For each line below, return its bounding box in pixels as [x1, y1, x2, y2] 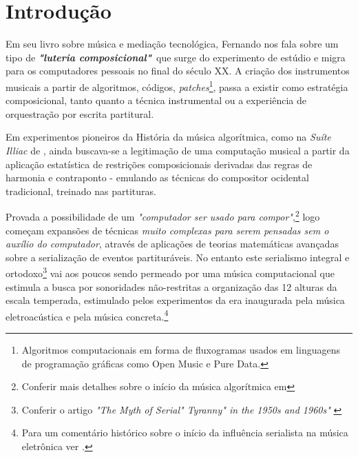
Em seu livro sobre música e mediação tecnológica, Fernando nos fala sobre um [6, 37, 339, 51]
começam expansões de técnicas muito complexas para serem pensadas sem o [6, 223, 329, 237]
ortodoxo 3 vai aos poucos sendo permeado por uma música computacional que [6, 264, 335, 280]
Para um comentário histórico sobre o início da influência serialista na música [21, 425, 348, 440]
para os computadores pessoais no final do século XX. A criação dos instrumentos [6, 63, 350, 78]
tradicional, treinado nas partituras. [6, 183, 156, 198]
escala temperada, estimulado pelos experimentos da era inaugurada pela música [6, 293, 345, 307]
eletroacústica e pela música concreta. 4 [6, 307, 169, 323]
